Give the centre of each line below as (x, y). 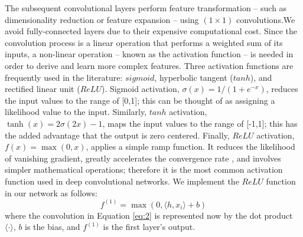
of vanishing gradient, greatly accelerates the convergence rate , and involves (143, 158)
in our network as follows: (51, 192)
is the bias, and (53, 227)
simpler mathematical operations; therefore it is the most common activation (144, 169)
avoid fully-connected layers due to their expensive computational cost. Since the (151, 31)
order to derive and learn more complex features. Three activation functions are (149, 65)
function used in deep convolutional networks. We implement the (122, 181)
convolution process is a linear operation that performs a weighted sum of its (144, 42)
